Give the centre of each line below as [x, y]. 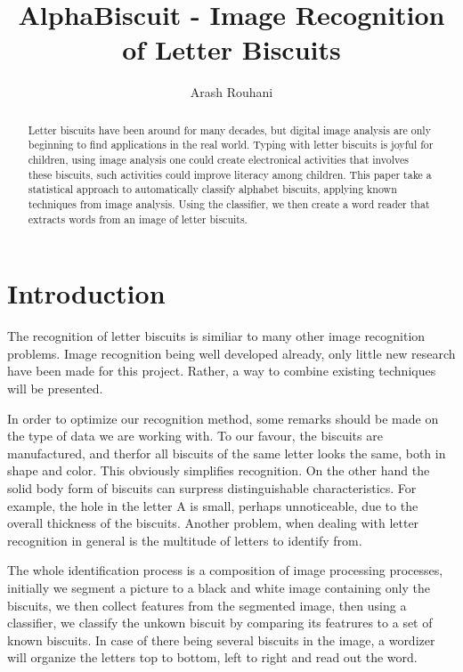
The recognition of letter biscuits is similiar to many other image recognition [216, 336]
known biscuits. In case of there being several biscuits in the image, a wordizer [221, 640]
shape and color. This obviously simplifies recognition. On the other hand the [219, 470]
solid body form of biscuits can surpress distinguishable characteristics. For [212, 487]
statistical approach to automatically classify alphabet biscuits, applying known [212, 189]
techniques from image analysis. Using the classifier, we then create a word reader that [229, 203]
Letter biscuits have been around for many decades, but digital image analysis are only [229, 130]
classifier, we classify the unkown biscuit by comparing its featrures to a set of [220, 623]
